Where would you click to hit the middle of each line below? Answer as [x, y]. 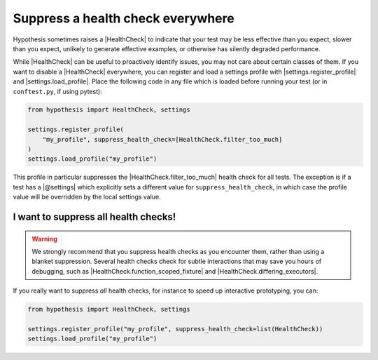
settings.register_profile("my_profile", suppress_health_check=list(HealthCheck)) [175, 329]
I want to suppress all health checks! [94, 217]
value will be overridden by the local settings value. [87, 197]
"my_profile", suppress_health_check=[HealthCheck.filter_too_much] [162, 139]
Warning [44, 239]
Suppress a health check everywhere [124, 18]
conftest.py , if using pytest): [58, 91]
